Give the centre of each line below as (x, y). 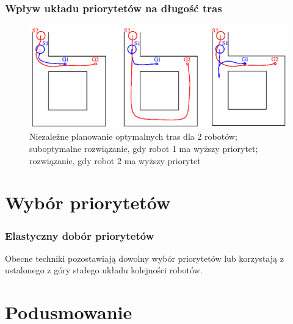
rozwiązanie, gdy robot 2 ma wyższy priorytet (115, 160)
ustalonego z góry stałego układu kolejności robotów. (104, 270)
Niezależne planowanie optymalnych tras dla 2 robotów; (133, 136)
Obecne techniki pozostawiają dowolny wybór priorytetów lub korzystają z (144, 258)
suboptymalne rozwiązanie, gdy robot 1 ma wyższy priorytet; (144, 149)
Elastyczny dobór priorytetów (80, 235)
